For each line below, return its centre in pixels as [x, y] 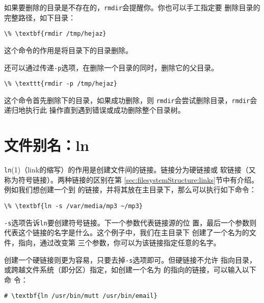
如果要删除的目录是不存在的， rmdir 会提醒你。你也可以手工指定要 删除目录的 [132, 7]
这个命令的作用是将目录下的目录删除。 [68, 50]
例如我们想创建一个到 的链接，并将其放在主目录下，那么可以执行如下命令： [130, 190]
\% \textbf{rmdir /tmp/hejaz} [55, 34]
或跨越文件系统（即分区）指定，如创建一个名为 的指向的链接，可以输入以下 [130, 270]
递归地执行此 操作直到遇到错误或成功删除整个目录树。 [95, 110]
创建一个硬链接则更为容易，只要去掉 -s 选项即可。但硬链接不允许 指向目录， [130, 259]
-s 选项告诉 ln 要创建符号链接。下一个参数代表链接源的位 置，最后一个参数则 [130, 222]
